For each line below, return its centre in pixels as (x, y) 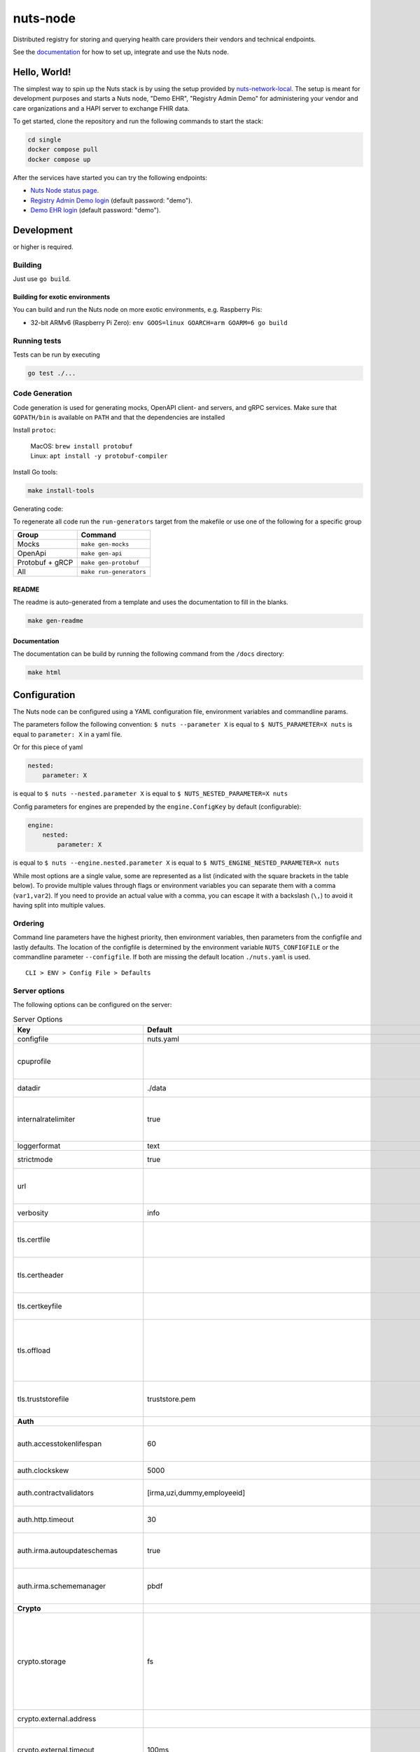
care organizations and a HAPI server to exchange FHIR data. (101, 108)
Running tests (37, 341)
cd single (44, 140)
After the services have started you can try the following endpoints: (110, 177)
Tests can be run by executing (57, 355)
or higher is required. (43, 247)
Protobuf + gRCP (45, 563)
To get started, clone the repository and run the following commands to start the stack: (138, 121)
